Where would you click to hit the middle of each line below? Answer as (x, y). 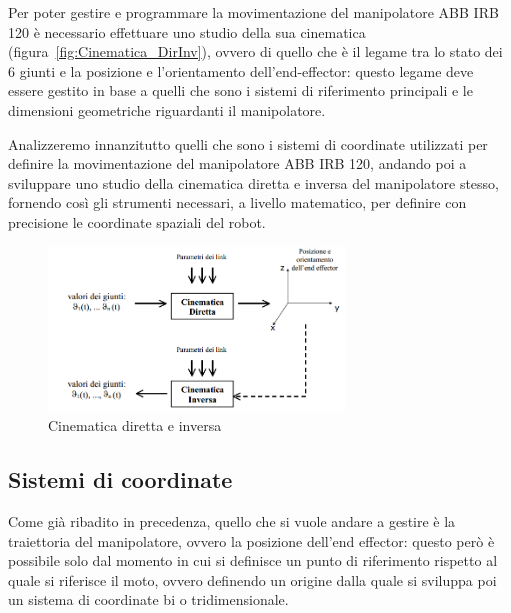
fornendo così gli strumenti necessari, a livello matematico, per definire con (237, 202)
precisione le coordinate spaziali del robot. (137, 221)
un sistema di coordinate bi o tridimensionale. (148, 599)
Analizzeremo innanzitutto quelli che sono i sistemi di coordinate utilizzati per (248, 143)
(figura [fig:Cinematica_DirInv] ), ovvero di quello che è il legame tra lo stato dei (255, 51)
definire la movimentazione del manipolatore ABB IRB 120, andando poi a (237, 163)
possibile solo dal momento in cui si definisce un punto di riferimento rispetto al (253, 560)
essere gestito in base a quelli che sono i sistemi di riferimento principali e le (240, 90)
